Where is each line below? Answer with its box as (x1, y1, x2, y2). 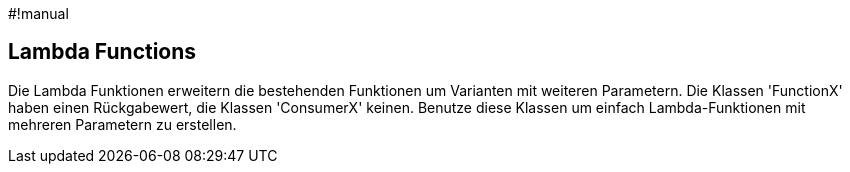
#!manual (8, 5, 69, 22)
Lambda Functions (8, 39, 197, 65)
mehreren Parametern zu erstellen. (8, 115, 237, 133)
